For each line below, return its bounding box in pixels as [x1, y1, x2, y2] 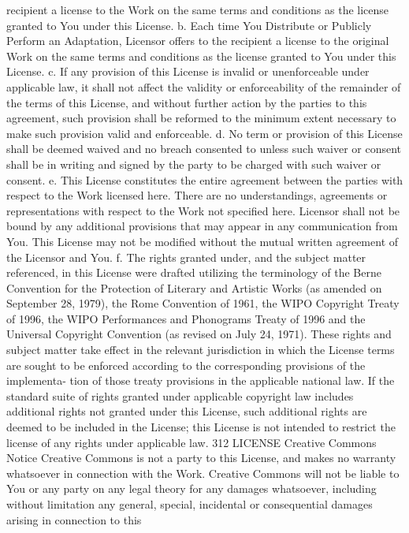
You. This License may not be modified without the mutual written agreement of [6, 233, 399, 249]
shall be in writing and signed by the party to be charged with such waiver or [6, 155, 381, 172]
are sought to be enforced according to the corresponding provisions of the [6, 356, 366, 373]
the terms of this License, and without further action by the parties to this [6, 94, 367, 110]
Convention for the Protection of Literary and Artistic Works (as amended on [6, 279, 382, 296]
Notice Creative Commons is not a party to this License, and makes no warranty [6, 449, 396, 466]
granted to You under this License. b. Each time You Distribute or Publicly [6, 17, 372, 33]
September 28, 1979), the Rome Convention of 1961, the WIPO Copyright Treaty [6, 295, 400, 311]
